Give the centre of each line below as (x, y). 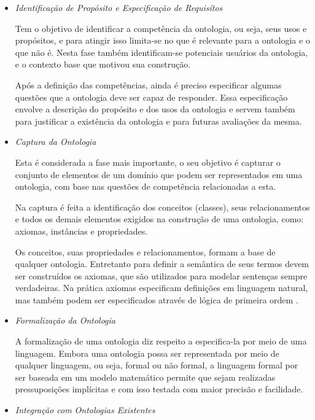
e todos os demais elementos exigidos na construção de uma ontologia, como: (159, 219)
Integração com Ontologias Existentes (85, 410)
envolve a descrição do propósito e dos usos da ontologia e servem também (155, 109)
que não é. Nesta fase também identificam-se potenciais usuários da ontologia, (161, 52)
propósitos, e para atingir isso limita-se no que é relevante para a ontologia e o (162, 40)
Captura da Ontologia (56, 142)
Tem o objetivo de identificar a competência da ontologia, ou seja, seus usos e (161, 28)
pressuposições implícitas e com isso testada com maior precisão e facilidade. (159, 389)
